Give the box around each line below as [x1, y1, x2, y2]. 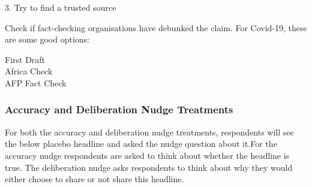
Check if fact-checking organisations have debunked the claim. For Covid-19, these [5, 21, 307, 34]
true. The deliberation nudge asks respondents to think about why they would [5, 161, 293, 173]
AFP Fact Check [5, 76, 67, 89]
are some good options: [5, 33, 89, 46]
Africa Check [5, 65, 53, 77]
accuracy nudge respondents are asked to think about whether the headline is [5, 149, 290, 161]
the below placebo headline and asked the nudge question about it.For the [5, 137, 277, 150]
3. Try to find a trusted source [5, 1, 116, 13]
